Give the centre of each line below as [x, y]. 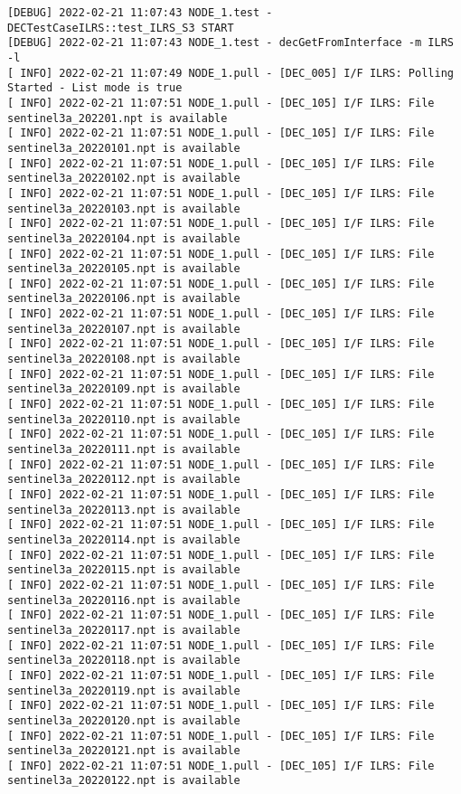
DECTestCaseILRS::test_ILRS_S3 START [121, 28]
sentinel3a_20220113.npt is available [124, 510]
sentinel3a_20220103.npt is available [124, 208]
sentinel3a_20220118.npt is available [124, 661]
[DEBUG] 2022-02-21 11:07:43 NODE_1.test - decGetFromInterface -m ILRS [230, 43]
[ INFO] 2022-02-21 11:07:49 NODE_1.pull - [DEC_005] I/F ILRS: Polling [230, 73]
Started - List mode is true [95, 88]
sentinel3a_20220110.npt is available [124, 419]
